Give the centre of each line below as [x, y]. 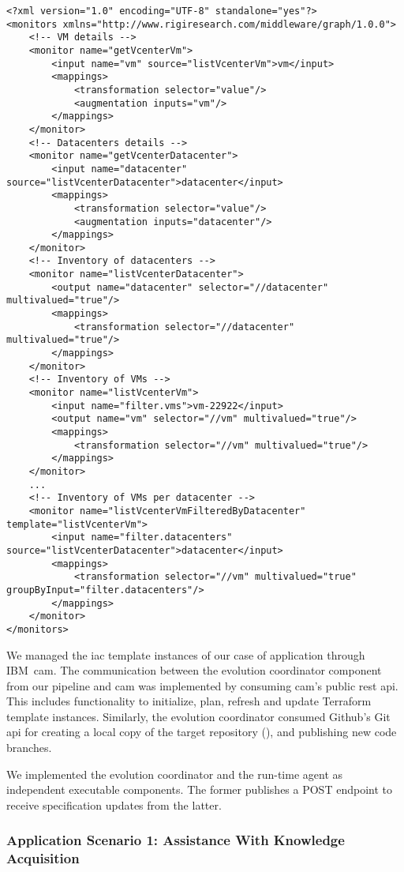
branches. [29, 748]
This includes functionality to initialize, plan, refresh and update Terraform [189, 701]
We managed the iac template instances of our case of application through [186, 654]
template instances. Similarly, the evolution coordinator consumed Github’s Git [198, 716]
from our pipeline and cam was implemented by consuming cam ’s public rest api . [202, 685]
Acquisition [43, 858]
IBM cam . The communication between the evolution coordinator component [194, 670]
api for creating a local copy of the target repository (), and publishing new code [202, 732]
